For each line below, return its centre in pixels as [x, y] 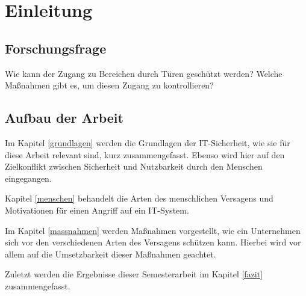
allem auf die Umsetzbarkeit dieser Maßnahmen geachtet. [111, 254]
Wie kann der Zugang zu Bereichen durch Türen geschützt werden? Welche [144, 73]
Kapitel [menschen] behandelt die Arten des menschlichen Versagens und [139, 198]
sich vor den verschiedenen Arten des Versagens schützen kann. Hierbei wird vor [153, 242]
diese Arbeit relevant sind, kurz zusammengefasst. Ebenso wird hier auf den [145, 154]
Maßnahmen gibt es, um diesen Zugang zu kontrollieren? [109, 85]
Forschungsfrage [56, 48]
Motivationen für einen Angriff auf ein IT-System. [97, 210]
